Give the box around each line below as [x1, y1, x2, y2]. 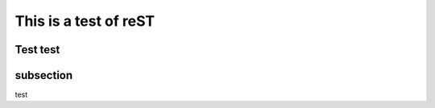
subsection [14, 69, 73, 82]
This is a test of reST [14, 12, 155, 30]
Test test [14, 43, 60, 56]
